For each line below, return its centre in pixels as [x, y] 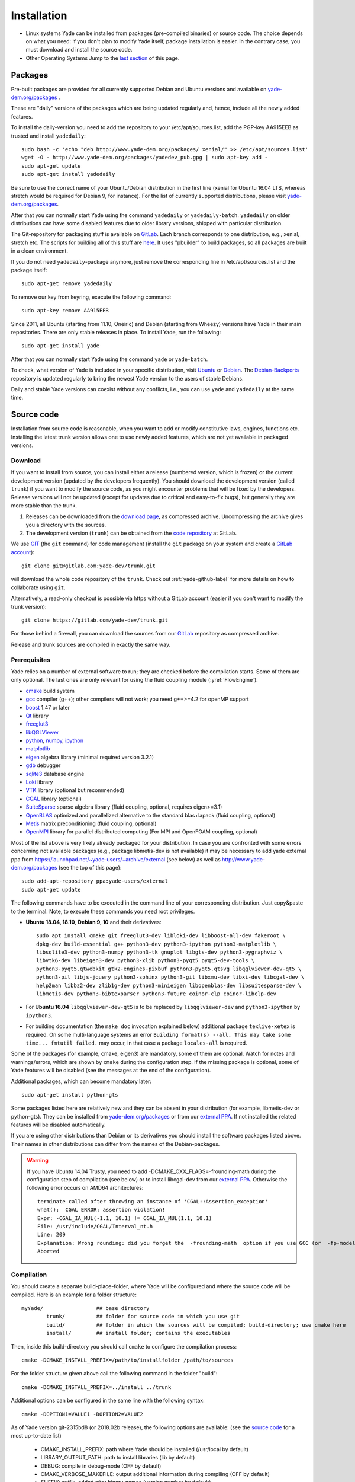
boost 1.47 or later [48, 707]
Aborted [49, 1251]
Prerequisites [30, 660]
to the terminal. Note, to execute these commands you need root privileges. [103, 911]
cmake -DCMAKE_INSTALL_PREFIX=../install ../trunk [96, 1387]
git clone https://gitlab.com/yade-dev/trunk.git [95, 620]
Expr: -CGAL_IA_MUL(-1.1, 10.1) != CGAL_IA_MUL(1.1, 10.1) [125, 1218]
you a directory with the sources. [66, 525]
